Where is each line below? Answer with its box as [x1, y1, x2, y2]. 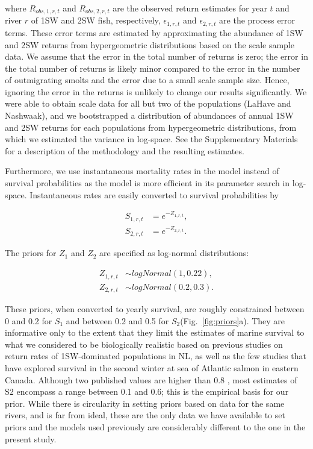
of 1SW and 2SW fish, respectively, [31, 14, 161, 27]
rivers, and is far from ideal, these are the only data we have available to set [5, 409, 285, 421]
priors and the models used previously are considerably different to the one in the [5, 420, 306, 433]
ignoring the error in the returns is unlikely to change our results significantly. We [5, 85, 307, 98]
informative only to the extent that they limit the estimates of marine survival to [5, 326, 305, 339]
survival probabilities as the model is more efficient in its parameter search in [5, 177, 290, 189]
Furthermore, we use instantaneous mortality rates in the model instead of [5, 165, 279, 177]
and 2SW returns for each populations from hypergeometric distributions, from [5, 121, 297, 133]
